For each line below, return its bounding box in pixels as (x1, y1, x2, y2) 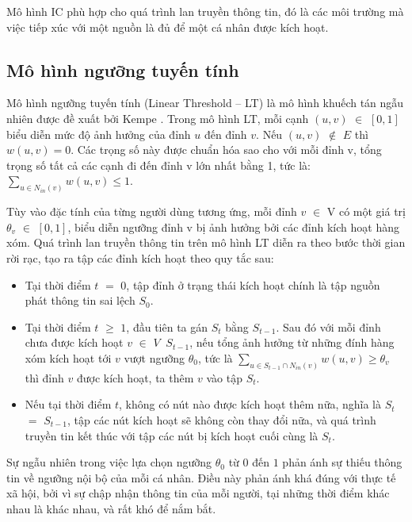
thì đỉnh (25, 369, 64, 386)
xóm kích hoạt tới (25, 349, 112, 366)
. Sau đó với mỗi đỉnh (276, 318, 381, 335)
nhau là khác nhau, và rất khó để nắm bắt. (6, 500, 216, 516)
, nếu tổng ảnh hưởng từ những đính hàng (189, 334, 395, 351)
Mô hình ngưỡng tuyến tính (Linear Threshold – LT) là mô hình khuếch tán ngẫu (6, 94, 404, 111)
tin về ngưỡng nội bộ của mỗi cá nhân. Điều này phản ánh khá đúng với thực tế (6, 469, 396, 486)
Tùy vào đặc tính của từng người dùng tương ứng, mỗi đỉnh (6, 203, 297, 220)
